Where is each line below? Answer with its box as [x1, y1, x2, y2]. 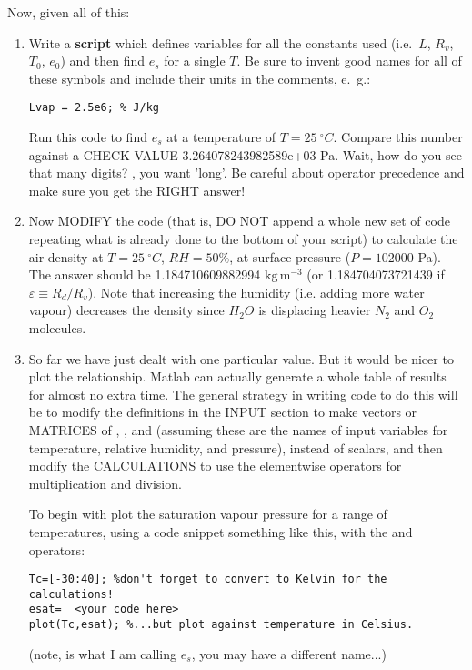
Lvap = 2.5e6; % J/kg [28, 101, 159, 115]
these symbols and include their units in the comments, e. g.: [28, 68, 371, 87]
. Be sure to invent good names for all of [236, 51, 462, 70]
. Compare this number [333, 127, 463, 147]
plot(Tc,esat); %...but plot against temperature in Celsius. [28, 618, 414, 632]
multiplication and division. [28, 473, 182, 492]
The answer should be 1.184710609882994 [28, 265, 261, 284]
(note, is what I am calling [28, 644, 177, 663]
